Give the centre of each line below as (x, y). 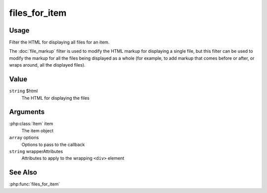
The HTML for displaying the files (56, 98)
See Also (23, 173)
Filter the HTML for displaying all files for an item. (59, 42)
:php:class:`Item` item (31, 124)
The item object (38, 130)
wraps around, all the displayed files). (47, 65)
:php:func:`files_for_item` (35, 184)
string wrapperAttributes (36, 151)
